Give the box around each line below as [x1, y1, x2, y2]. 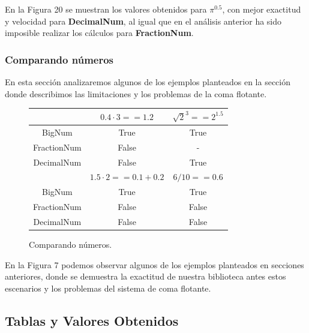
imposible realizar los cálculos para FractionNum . [5, 26, 194, 39]
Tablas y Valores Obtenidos [5, 311, 179, 329]
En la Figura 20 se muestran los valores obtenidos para [5, 3, 207, 15]
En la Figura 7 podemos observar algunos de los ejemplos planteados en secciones [5, 258, 304, 271]
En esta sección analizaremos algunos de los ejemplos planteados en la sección [5, 76, 290, 88]
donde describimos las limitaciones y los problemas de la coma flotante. [5, 87, 267, 100]
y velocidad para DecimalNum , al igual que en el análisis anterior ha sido [5, 14, 282, 27]
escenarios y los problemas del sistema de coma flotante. [5, 281, 211, 294]
